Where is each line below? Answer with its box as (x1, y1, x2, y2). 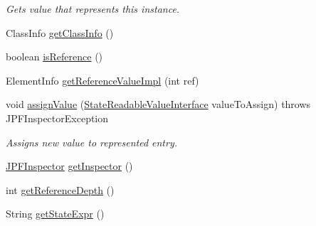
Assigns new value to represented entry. (6, 134, 178, 149)
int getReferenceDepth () (6, 182, 115, 197)
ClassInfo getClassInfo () (6, 25, 114, 40)
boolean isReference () (6, 49, 103, 64)
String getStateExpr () (6, 206, 105, 221)
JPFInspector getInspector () (6, 158, 133, 173)
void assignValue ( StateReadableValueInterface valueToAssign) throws (6, 97, 311, 112)
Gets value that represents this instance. (6, 1, 180, 16)
